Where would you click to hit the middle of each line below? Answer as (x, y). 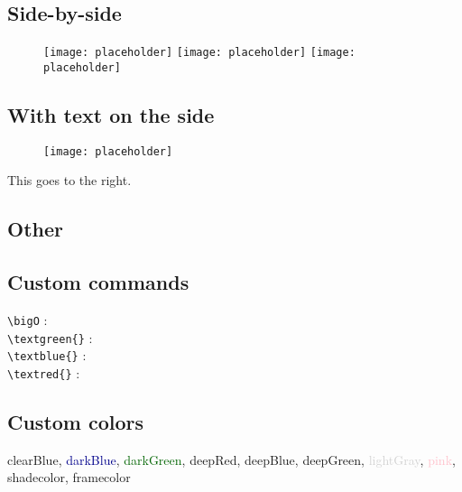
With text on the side (111, 114)
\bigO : (28, 319)
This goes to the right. (69, 180)
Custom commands (98, 282)
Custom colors (76, 421)
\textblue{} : (47, 355)
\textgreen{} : (50, 337)
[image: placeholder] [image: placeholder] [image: (199, 53)
